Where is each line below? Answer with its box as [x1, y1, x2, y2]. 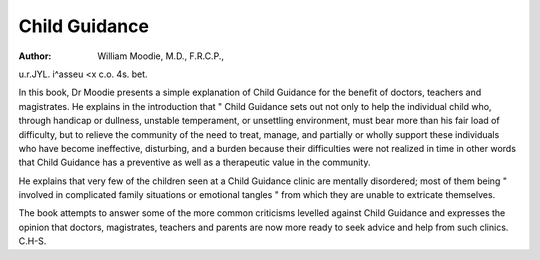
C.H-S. [18, 235, 47, 247]
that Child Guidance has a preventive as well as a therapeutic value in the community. [18, 156, 371, 169]
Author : [18, 50, 52, 62]
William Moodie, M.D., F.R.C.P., [97, 50, 225, 62]
